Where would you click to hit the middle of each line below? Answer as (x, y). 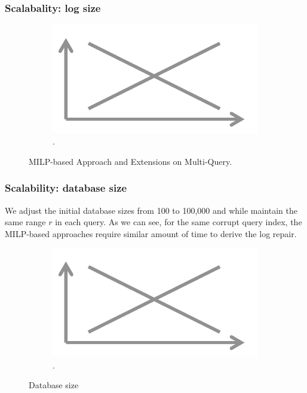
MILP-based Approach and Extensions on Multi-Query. (131, 161)
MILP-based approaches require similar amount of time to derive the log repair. (151, 233)
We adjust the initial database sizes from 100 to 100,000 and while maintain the (151, 210)
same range (25, 222)
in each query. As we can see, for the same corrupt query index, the (179, 222)
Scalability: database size (66, 188)
